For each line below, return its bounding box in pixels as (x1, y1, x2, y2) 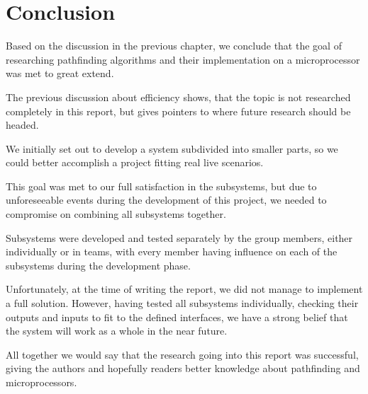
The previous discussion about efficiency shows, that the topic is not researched (6, 89, 351, 104)
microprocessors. (6, 375, 77, 389)
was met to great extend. (6, 66, 114, 81)
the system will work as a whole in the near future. (6, 323, 228, 338)
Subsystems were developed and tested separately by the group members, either (6, 230, 353, 245)
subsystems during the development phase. (6, 257, 191, 272)
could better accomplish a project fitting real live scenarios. (6, 155, 264, 170)
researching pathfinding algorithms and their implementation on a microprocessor (6, 52, 360, 66)
